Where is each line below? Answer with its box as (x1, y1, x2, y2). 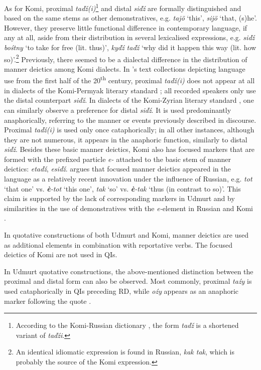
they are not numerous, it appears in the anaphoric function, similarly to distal (4, 134, 247, 144)
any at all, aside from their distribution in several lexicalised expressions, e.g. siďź (4, 32, 255, 43)
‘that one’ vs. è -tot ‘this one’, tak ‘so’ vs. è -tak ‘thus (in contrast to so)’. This (4, 183, 241, 194)
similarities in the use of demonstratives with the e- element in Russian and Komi (4, 203, 253, 213)
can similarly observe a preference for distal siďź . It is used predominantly (4, 104, 231, 115)
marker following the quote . (4, 295, 91, 306)
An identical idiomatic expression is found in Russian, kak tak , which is (16, 346, 235, 357)
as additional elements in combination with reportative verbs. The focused (4, 239, 233, 250)
